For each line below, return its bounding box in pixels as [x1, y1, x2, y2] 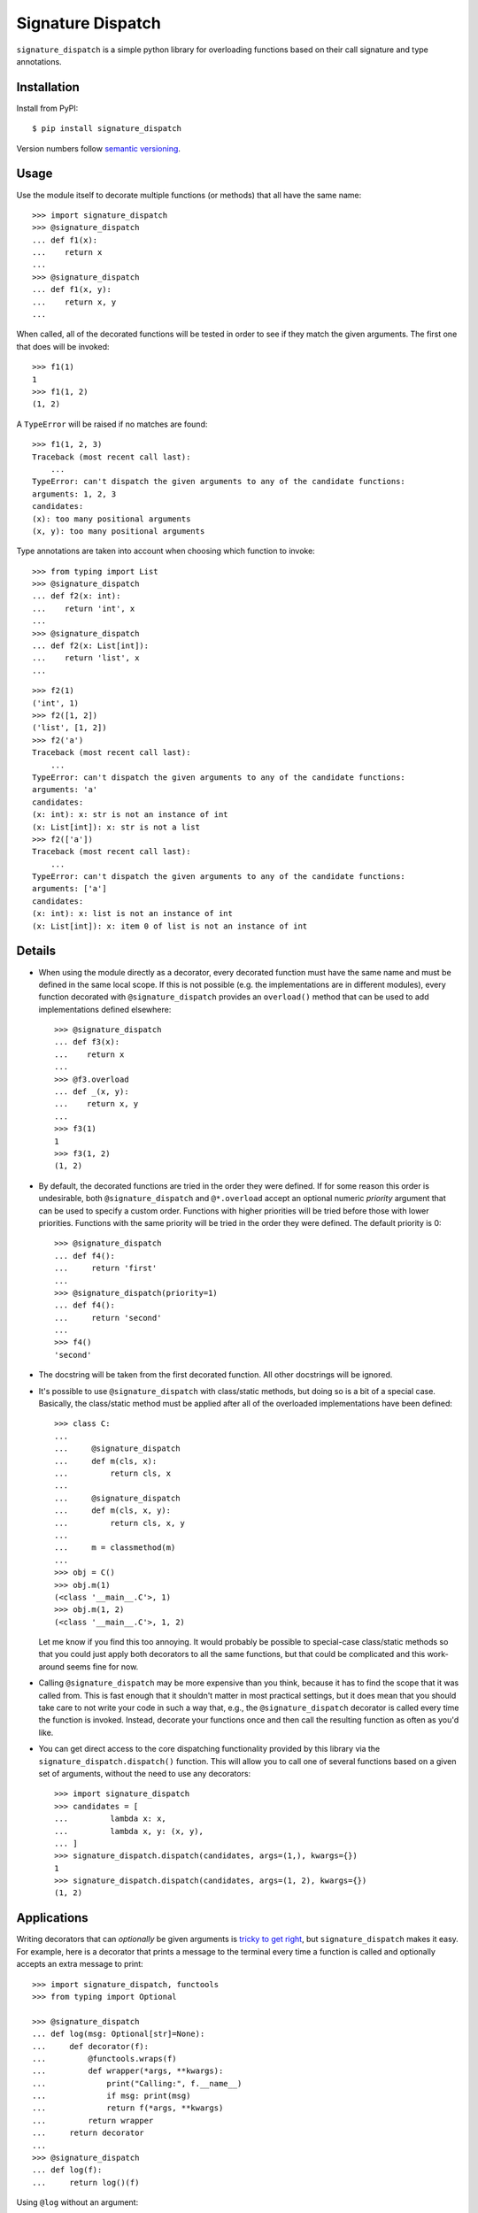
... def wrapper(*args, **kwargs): [32, 2066, 224, 2076]
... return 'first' [54, 1263, 158, 1274]
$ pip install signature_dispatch [32, 124, 181, 134]
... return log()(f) [32, 2178, 140, 2187]
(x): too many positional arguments [32, 513, 191, 524]
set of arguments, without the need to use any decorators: [38, 1768, 251, 1778]
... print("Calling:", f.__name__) [32, 2078, 243, 2088]
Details [16, 944, 57, 959]
